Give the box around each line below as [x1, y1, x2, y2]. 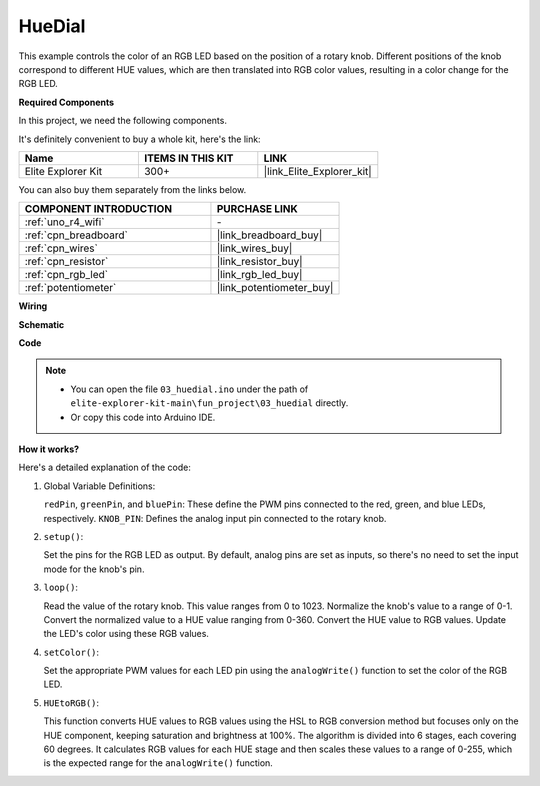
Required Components [18, 96, 115, 108]
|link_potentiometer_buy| [216, 281, 334, 295]
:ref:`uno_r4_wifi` [24, 215, 105, 229]
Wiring [18, 300, 48, 312]
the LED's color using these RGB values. [43, 628, 210, 640]
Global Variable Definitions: [43, 480, 156, 492]
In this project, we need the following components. [18, 115, 227, 127]
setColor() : [43, 646, 100, 658]
